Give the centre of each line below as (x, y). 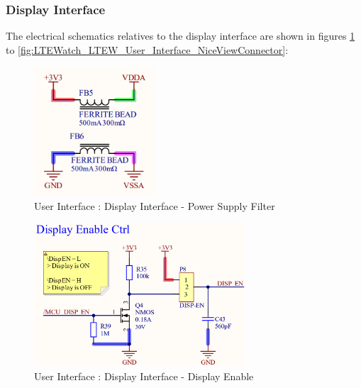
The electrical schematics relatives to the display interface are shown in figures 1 (180, 36)
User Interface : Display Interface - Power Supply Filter (155, 205)
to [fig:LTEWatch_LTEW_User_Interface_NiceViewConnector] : (147, 49)
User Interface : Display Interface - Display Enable (144, 376)
